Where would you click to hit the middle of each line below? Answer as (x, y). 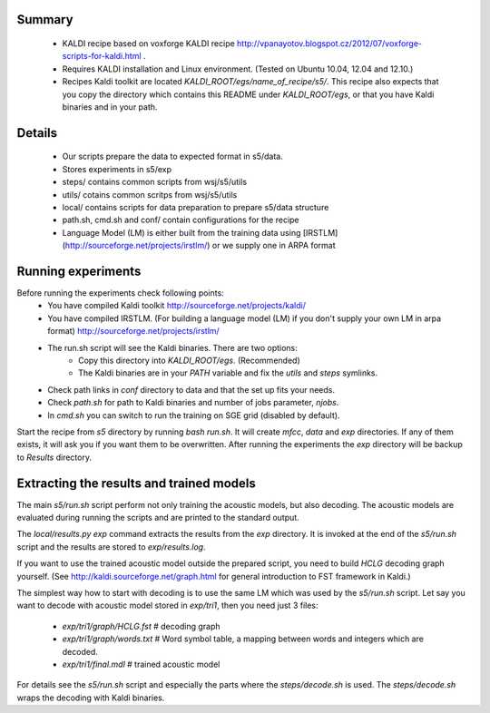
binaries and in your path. (110, 107)
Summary (45, 20)
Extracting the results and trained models (136, 483)
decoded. (80, 651)
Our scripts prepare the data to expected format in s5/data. (172, 156)
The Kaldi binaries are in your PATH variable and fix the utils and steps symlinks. (228, 373)
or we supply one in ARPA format (274, 246)
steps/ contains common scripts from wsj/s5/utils (155, 182)
